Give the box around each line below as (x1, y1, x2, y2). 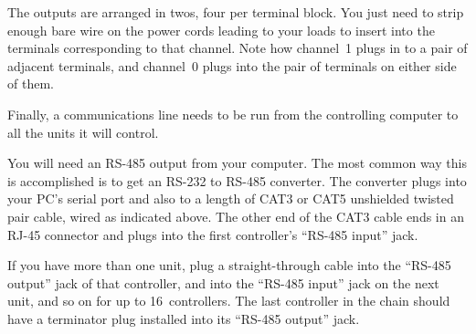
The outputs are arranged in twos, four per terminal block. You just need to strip (7, 3, 464, 21)
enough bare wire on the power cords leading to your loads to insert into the (7, 20, 435, 39)
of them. (7, 74, 54, 93)
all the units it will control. (7, 122, 159, 141)
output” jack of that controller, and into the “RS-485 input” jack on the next (7, 273, 439, 292)
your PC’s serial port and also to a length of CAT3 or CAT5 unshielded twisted (7, 189, 454, 208)
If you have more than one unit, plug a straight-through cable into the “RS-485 (7, 256, 451, 275)
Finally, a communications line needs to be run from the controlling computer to (7, 104, 459, 123)
